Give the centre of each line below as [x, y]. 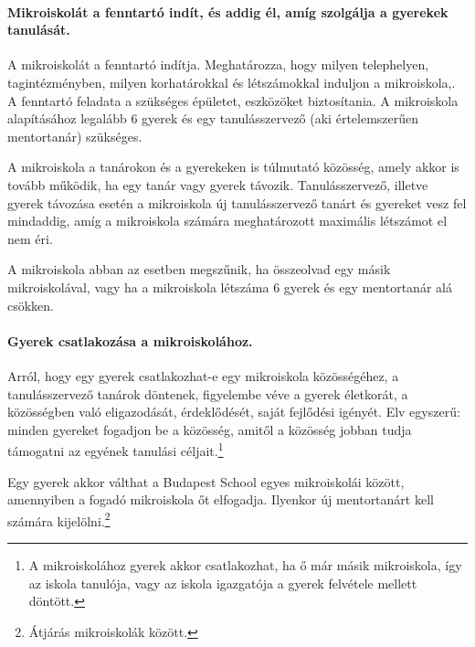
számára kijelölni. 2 [59, 519]
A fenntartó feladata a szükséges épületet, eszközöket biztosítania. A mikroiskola [233, 100]
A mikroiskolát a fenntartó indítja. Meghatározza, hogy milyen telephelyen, [218, 64]
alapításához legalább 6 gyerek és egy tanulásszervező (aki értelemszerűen [213, 118]
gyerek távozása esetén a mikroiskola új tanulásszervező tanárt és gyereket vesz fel [237, 202]
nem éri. [30, 238]
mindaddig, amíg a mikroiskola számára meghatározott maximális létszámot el [227, 221]
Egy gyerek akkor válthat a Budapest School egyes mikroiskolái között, [206, 481]
